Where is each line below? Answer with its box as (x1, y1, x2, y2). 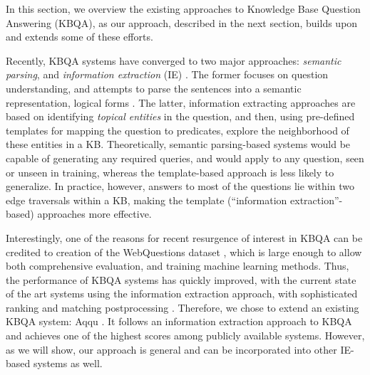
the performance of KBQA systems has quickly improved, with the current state (6, 272, 356, 287)
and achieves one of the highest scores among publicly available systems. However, (6, 328, 365, 343)
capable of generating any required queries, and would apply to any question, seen (6, 150, 364, 165)
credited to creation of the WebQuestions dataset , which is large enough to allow (6, 244, 362, 259)
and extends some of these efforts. (6, 29, 153, 44)
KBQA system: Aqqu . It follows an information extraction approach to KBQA (6, 314, 352, 329)
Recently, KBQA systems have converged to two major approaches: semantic (6, 53, 341, 68)
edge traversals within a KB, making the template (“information (6, 192, 287, 207)
